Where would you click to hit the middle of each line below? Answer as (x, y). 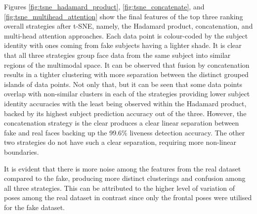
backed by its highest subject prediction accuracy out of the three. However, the (125, 113)
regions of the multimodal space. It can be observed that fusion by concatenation (127, 64)
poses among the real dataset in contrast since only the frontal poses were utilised (128, 197)
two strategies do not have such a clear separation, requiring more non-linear (120, 142)
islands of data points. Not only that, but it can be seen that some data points (123, 84)
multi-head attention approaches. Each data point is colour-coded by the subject (126, 35)
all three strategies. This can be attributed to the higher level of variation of (120, 188)
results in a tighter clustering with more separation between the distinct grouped (126, 74)
